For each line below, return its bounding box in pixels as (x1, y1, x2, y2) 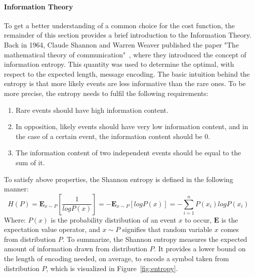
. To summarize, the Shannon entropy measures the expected (62, 233, 248, 244)
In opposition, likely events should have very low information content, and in (15, 121, 248, 132)
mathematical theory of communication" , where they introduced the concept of (4, 49, 247, 59)
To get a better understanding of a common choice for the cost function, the (4, 20, 235, 30)
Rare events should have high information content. (15, 104, 169, 115)
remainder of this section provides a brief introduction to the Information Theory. (4, 30, 252, 40)
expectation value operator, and (4, 224, 100, 234)
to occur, (184, 214, 212, 225)
